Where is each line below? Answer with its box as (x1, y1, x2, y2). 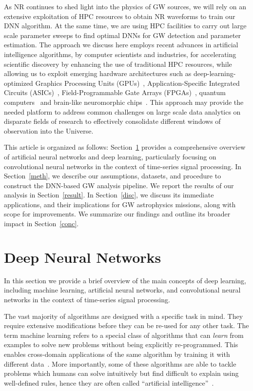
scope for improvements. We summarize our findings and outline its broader (4, 209, 231, 219)
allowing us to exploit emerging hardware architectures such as (4, 68, 192, 78)
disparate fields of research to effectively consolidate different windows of (4, 116, 221, 126)
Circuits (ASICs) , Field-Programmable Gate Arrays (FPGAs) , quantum (4, 87, 226, 98)
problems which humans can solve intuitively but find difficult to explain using (4, 368, 239, 378)
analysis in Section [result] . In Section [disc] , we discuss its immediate (4, 190, 214, 200)
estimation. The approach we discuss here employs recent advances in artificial (4, 39, 238, 50)
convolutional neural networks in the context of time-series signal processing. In (4, 161, 242, 171)
